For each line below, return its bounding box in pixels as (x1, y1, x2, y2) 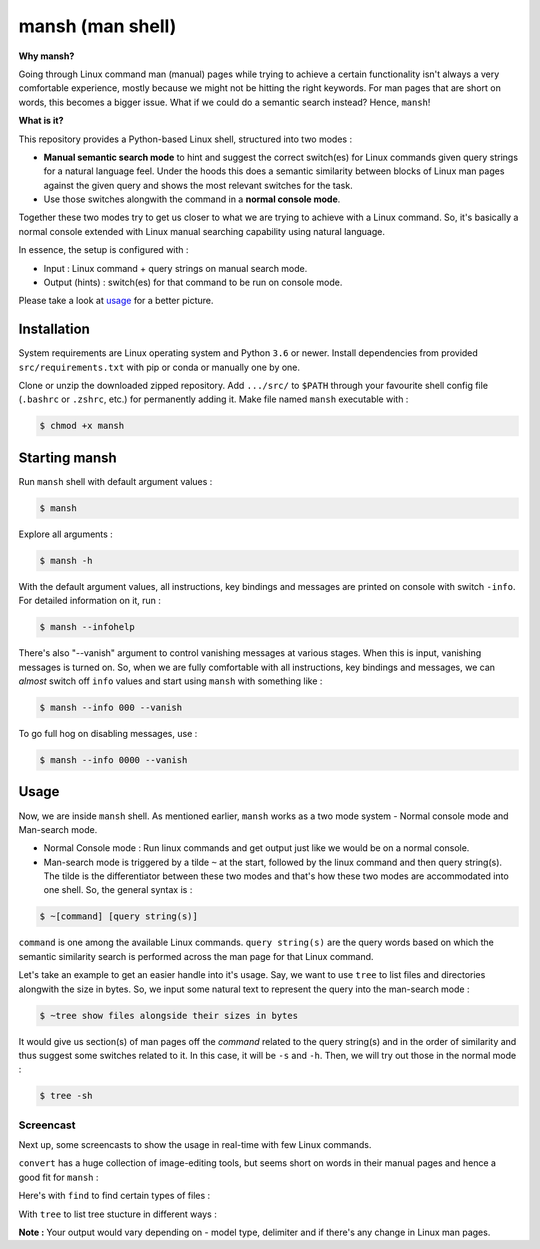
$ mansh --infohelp (39, 621, 135, 633)
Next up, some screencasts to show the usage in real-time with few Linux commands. (18, 1139, 372, 1151)
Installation (18, 321, 90, 338)
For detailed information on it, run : (18, 595, 162, 607)
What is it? (18, 115, 64, 127)
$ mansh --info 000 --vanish (39, 702, 183, 714)
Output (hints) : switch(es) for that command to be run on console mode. (43, 276, 343, 289)
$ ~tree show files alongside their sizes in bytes (39, 1010, 299, 1021)
